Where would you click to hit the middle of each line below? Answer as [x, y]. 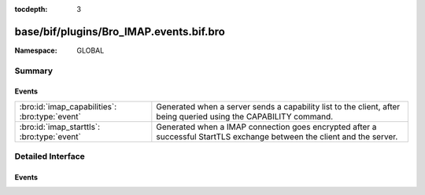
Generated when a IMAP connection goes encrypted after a [266, 127]
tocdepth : [31, 9]
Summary [34, 71]
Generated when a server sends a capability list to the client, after [278, 106]
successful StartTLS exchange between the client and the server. [277, 136]
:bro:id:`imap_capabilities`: [68, 106]
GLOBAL [91, 50]
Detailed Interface [50, 156]
